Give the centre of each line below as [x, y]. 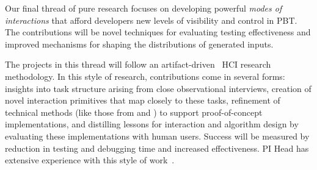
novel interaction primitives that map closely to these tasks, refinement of [143, 100]
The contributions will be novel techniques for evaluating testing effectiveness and [158, 32]
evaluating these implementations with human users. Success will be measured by [157, 136]
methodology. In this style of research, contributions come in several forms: [145, 76]
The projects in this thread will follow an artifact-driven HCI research [138, 64]
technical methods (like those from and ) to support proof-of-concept [134, 112]
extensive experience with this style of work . [90, 160]
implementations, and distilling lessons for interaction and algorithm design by [152, 124]
